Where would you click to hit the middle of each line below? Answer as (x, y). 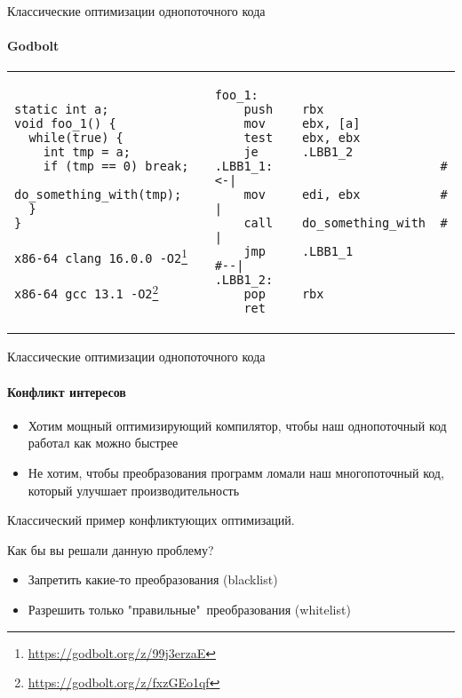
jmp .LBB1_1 (299, 252)
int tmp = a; (87, 152)
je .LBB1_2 (299, 152)
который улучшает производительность (134, 490)
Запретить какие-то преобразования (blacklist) (153, 579)
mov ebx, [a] (302, 124)
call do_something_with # (346, 223)
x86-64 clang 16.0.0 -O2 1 (101, 255)
